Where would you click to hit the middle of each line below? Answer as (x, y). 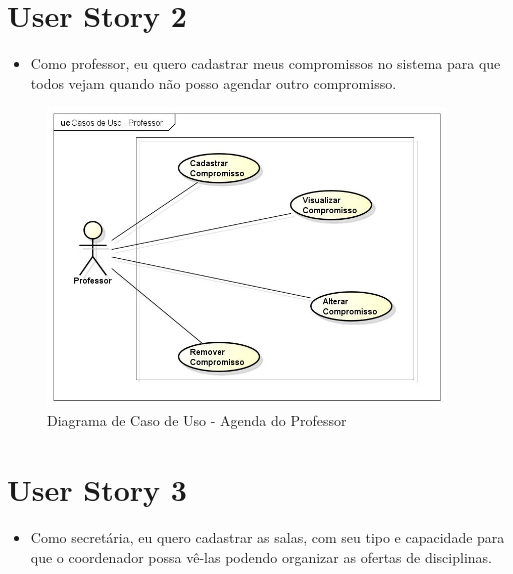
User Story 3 (97, 489)
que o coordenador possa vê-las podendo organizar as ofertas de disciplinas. (261, 556)
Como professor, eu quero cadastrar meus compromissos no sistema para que (265, 63)
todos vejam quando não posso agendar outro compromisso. (213, 82)
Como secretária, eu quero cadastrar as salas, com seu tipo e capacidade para (267, 537)
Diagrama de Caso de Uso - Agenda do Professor (197, 420)
